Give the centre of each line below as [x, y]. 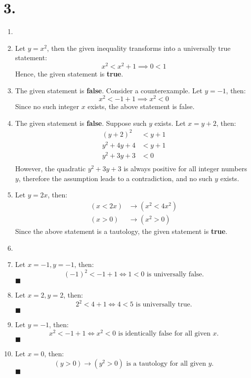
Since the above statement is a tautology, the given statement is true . [121, 231]
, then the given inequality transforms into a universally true [139, 48]
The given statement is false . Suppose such [81, 123]
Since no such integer [47, 106]
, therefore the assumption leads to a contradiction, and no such [115, 178]
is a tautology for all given [166, 363]
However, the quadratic [50, 169]
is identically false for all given [165, 334]
